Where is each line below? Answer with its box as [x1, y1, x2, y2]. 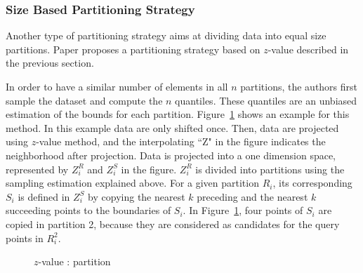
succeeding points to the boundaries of [6, 203, 171, 218]
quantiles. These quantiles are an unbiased [175, 93, 357, 107]
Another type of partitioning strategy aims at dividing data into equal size [6, 28, 326, 43]
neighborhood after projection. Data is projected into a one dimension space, [6, 147, 336, 162]
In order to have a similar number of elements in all [6, 79, 228, 93]
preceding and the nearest [197, 189, 308, 204]
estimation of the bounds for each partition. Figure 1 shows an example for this [6, 107, 350, 121]
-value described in [268, 41, 349, 56]
